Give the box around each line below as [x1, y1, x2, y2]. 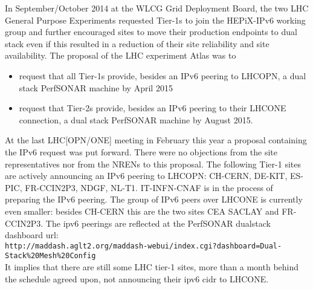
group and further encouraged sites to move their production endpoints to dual [5, 25, 297, 38]
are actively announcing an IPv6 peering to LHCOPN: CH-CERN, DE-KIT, [5, 169, 288, 182]
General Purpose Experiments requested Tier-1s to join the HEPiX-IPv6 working [5, 13, 306, 26]
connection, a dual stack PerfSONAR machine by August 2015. [19, 113, 253, 126]
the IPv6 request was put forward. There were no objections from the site [5, 145, 278, 158]
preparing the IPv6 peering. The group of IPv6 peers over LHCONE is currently [5, 193, 303, 206]
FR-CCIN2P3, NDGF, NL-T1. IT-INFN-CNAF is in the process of [25, 181, 273, 193]
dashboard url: [5, 229, 59, 241]
